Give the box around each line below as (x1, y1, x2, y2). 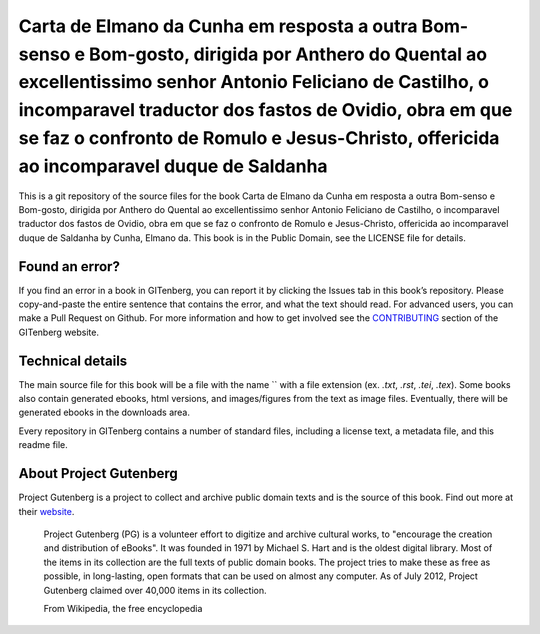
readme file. (18, 439, 69, 451)
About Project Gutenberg (18, 465, 179, 482)
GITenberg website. (18, 326, 100, 338)
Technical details (18, 352, 128, 369)
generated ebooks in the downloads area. (18, 406, 190, 419)
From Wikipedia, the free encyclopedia (43, 602, 203, 614)
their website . (18, 505, 75, 517)
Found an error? (18, 258, 120, 275)
